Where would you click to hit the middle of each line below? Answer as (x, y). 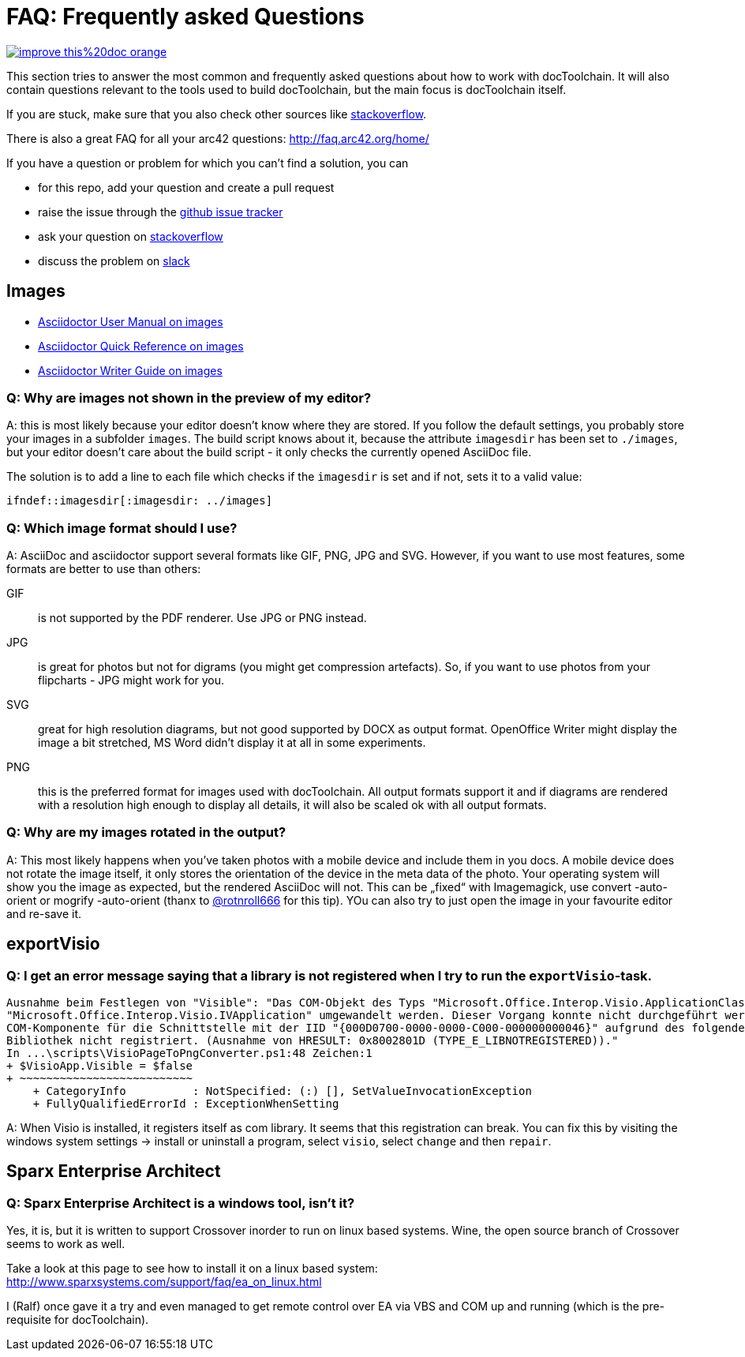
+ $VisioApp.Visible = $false (100, 1066)
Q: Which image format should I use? (122, 528)
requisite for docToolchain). (78, 1320)
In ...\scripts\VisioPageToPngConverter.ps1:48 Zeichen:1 (189, 1053)
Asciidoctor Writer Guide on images (130, 370)
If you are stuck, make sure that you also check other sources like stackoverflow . (217, 114)
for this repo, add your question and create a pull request (186, 187)
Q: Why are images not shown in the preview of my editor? (189, 397)
